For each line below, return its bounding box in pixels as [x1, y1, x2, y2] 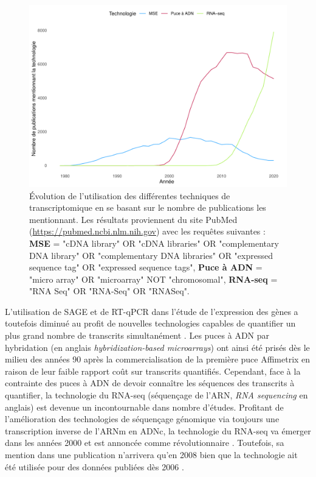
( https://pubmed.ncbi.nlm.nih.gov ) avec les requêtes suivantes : [29, 225, 266, 238]
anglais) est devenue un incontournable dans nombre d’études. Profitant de [5, 400, 284, 413]
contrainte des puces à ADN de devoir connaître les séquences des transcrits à [5, 376, 295, 389]
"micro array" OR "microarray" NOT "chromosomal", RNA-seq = [29, 272, 278, 285]
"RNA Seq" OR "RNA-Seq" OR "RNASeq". [29, 284, 190, 297]
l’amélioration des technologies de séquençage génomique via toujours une [5, 412, 280, 425]
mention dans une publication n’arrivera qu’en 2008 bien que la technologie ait [5, 448, 298, 461]
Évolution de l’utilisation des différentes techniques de [29, 189, 230, 202]
